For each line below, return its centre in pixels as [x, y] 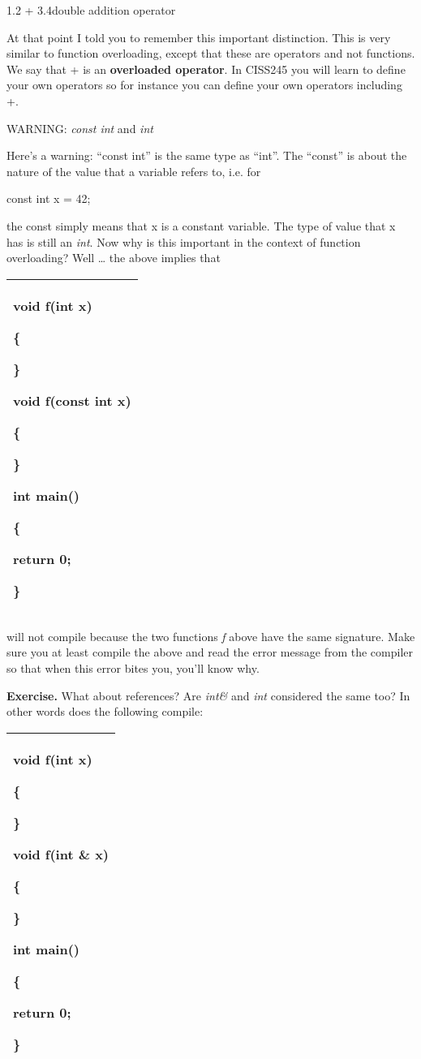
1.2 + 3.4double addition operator [91, 10]
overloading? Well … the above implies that [114, 258]
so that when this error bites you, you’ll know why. [133, 667]
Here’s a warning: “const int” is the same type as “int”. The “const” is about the [207, 155]
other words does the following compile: [105, 711]
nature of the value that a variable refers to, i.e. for [134, 171]
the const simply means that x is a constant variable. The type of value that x [201, 225]
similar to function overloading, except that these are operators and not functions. [211, 53]
